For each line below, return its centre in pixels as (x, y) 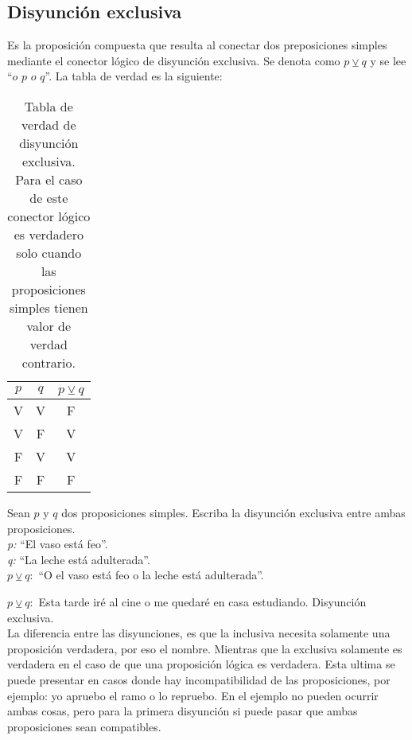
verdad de (49, 124)
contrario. (49, 362)
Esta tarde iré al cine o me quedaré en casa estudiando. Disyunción (202, 601)
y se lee (388, 60)
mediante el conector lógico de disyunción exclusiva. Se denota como (174, 60)
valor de (49, 325)
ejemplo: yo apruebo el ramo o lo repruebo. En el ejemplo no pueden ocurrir (193, 695)
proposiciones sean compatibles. (84, 726)
